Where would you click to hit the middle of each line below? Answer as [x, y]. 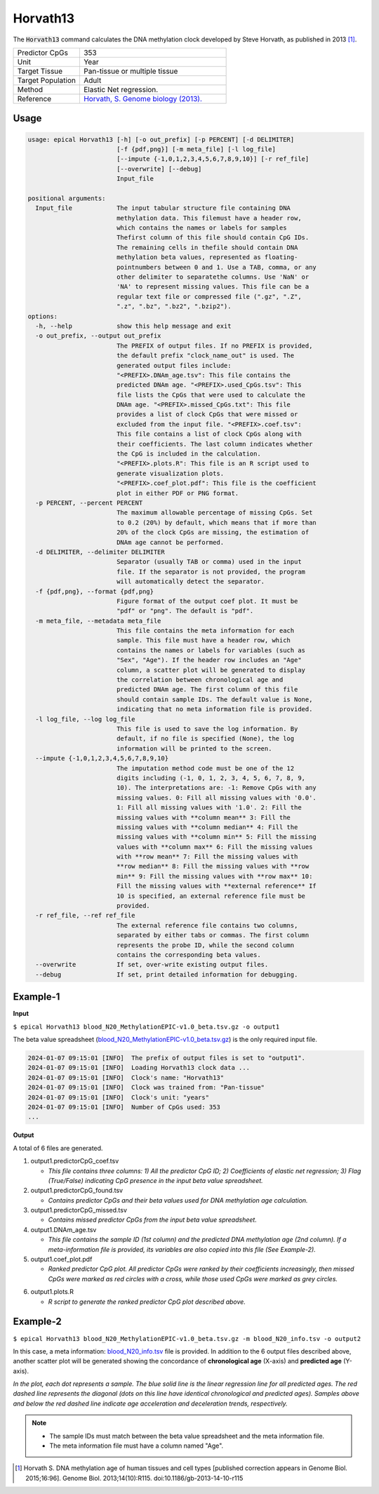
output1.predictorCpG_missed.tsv [79, 1210]
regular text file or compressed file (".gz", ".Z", [209, 296]
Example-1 [36, 997]
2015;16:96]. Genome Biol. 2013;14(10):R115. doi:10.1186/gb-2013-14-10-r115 [134, 1478]
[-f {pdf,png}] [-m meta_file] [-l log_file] [196, 149]
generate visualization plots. [170, 473]
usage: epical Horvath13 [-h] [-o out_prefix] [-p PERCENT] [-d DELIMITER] [161, 139]
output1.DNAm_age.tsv [64, 1229]
